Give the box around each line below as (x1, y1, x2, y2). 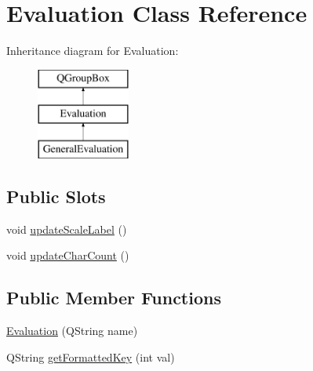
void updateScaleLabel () (6, 220, 127, 237)
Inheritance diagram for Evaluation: (6, 42, 179, 59)
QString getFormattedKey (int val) (6, 348, 175, 365)
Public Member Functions (6, 286, 221, 310)
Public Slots (6, 184, 106, 209)
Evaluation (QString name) (6, 322, 138, 339)
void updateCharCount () (6, 247, 129, 264)
